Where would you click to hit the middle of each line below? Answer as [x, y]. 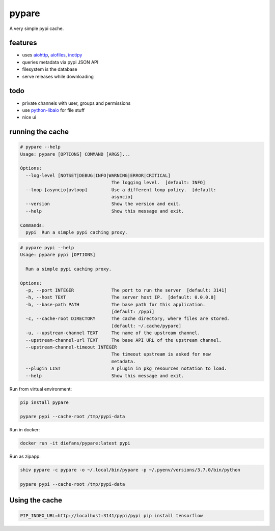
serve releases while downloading [58, 76]
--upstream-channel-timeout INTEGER [71, 347]
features [23, 43]
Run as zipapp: [25, 456]
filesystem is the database [50, 69]
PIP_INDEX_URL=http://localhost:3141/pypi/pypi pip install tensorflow [112, 515]
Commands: [32, 225]
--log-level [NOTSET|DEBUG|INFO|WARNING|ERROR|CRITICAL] [98, 175]
